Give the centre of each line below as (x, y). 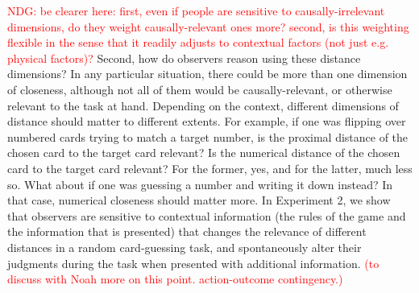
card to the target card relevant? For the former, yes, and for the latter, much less (210, 168)
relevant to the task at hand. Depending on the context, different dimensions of (203, 105)
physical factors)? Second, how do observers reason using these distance (184, 58)
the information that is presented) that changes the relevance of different (187, 231)
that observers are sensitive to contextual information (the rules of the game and (207, 215)
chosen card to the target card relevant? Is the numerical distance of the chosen (204, 153)
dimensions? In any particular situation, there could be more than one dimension (207, 74)
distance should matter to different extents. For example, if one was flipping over (207, 121)
